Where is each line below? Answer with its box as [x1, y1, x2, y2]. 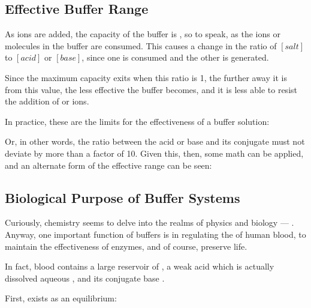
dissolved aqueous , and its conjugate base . [5, 271, 165, 284]
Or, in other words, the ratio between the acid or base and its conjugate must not [5, 135, 305, 148]
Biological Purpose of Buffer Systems [5, 188, 240, 207]
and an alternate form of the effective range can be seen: [5, 159, 212, 171]
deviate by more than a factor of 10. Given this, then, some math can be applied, [5, 146, 304, 159]
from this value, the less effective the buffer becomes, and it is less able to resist [5, 83, 297, 95]
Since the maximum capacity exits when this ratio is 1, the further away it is [5, 71, 287, 83]
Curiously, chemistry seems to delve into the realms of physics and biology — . [5, 216, 294, 229]
